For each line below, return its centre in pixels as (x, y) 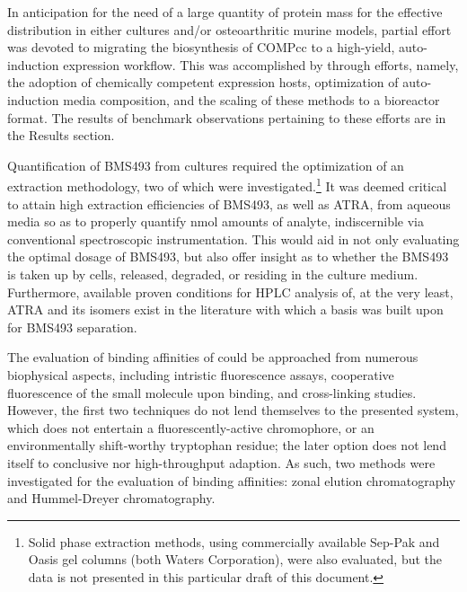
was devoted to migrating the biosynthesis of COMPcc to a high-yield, (201, 47)
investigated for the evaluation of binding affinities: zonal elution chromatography (232, 480)
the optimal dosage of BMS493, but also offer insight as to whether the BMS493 (228, 256)
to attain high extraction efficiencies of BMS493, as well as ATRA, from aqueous (229, 203)
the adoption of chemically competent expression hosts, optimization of (203, 82)
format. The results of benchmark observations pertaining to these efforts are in (227, 117)
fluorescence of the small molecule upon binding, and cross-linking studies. (212, 392)
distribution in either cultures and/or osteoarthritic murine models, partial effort (229, 29)
